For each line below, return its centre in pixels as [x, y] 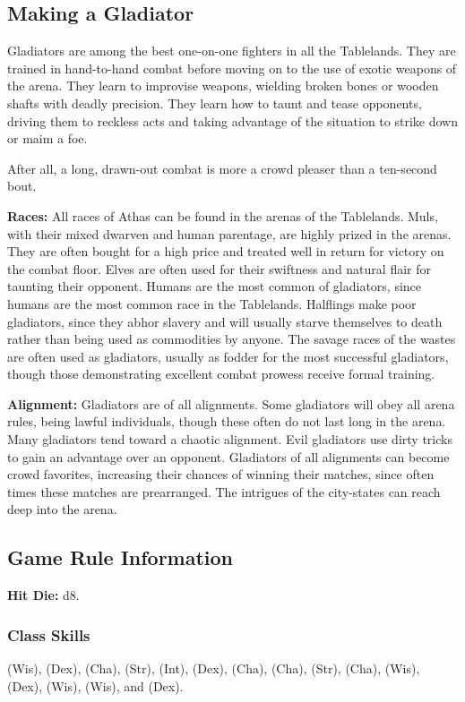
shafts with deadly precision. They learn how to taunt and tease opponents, [215, 103]
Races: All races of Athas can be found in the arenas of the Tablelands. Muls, [223, 215]
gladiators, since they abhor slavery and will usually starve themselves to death [225, 321]
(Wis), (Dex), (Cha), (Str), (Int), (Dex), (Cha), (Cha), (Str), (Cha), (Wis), [214, 668]
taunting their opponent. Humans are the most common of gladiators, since [215, 286]
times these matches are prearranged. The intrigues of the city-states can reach [224, 491]
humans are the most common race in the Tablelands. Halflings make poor [212, 303]
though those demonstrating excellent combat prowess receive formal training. [221, 374]
